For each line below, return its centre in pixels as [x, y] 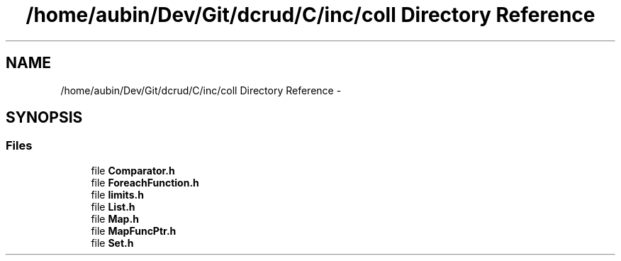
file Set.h [112, 243]
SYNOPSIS [44, 118]
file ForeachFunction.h [145, 182]
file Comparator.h [133, 170]
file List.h [113, 206]
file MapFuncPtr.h [134, 231]
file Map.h [115, 218]
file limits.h [117, 194]
